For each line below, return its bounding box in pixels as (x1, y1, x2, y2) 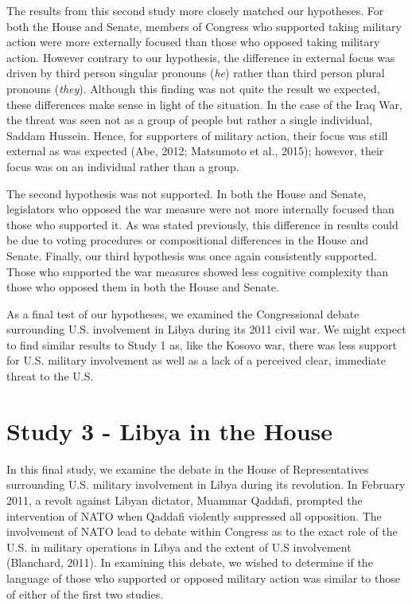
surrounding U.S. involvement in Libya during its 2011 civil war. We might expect (6, 321, 406, 338)
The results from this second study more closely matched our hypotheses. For (6, 2, 384, 18)
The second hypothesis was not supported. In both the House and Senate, (6, 185, 367, 201)
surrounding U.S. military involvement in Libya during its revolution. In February (6, 476, 406, 493)
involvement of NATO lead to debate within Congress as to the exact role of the (6, 523, 398, 540)
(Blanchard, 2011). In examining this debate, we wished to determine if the (6, 554, 373, 571)
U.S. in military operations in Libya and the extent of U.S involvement (6, 538, 352, 555)
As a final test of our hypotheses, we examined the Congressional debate (6, 305, 360, 322)
